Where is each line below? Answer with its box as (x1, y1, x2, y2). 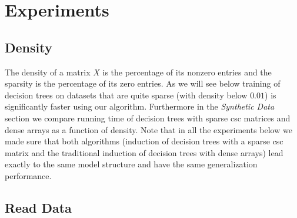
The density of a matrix (5, 65, 91, 78)
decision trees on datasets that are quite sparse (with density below (5, 88, 248, 101)
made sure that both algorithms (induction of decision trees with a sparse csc (5, 135, 283, 147)
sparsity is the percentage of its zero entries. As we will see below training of (5, 77, 281, 90)
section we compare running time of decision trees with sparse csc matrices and (5, 111, 291, 124)
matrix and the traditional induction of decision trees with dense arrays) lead (5, 146, 283, 158)
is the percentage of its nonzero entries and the (102, 65, 272, 78)
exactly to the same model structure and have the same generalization (5, 158, 258, 170)
